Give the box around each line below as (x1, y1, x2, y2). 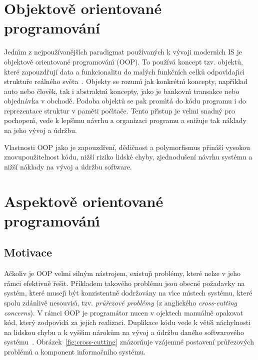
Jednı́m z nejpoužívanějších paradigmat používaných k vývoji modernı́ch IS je (4, 46, 242, 57)
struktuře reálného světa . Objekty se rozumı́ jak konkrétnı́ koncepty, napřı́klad (4, 76, 248, 86)
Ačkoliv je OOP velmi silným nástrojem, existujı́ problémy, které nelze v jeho (4, 268, 241, 278)
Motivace (4, 244, 52, 260)
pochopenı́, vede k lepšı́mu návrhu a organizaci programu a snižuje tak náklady (4, 115, 246, 125)
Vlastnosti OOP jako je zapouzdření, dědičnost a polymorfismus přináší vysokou (4, 141, 250, 152)
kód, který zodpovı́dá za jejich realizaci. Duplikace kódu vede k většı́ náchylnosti (4, 317, 251, 327)
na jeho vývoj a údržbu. (4, 125, 77, 135)
